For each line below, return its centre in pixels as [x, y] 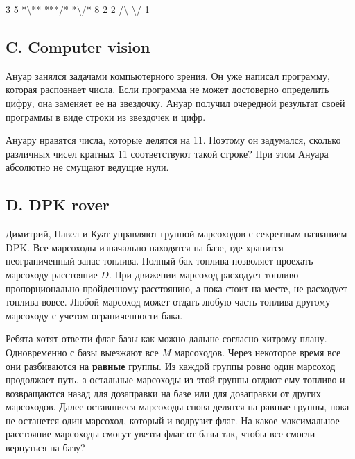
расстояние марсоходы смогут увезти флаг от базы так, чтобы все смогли [161, 434]
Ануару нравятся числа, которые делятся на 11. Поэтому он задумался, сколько [173, 140]
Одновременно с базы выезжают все [82, 352]
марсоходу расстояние [52, 274]
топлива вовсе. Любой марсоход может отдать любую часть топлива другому [168, 302]
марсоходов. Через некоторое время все [258, 352]
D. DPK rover [58, 205]
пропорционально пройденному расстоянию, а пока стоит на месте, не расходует [176, 288]
